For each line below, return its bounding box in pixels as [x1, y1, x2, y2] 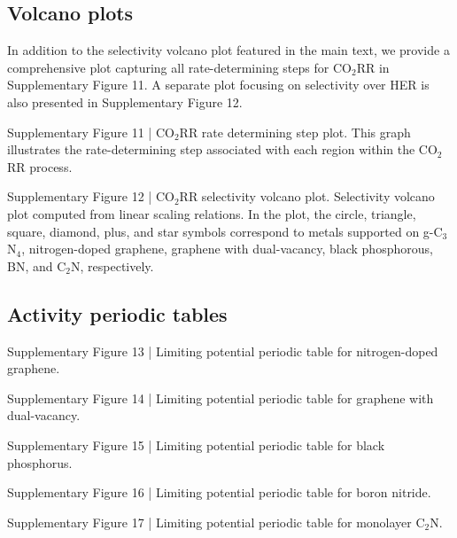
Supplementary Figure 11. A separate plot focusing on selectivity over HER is [7, 75, 430, 94]
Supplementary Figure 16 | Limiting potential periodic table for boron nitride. [7, 483, 431, 502]
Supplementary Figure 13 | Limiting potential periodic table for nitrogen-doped [7, 341, 438, 360]
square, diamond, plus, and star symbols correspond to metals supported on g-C [7, 222, 443, 240]
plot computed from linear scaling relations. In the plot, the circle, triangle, [7, 204, 416, 222]
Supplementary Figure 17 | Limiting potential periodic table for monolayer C [7, 512, 425, 531]
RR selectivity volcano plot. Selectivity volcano [179, 187, 435, 206]
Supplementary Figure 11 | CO [7, 122, 174, 141]
